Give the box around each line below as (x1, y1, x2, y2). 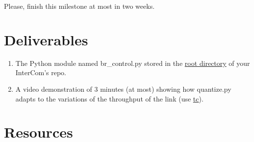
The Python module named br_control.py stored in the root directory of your (15, 58, 250, 68)
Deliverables (4, 29, 88, 49)
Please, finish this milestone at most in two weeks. (4, 1, 155, 11)
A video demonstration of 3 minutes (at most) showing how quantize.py (15, 83, 231, 94)
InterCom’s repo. (15, 67, 67, 78)
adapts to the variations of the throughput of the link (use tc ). (15, 93, 203, 103)
